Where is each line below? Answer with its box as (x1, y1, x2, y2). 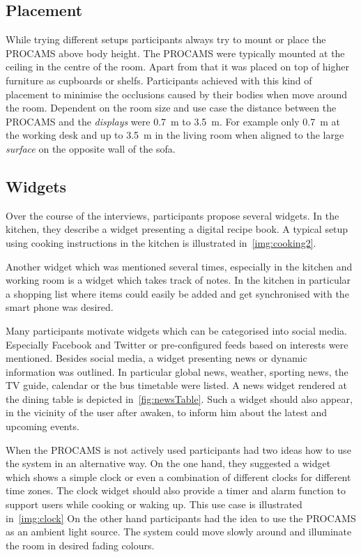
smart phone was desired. (6, 300, 114, 314)
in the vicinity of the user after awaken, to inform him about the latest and (6, 405, 328, 420)
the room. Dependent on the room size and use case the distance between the (6, 100, 337, 115)
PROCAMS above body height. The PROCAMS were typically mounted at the (6, 45, 345, 60)
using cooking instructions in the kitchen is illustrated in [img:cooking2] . (6, 235, 316, 250)
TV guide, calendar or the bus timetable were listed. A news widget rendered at (6, 378, 347, 392)
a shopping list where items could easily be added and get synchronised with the (6, 286, 349, 300)
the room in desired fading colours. (6, 537, 155, 552)
